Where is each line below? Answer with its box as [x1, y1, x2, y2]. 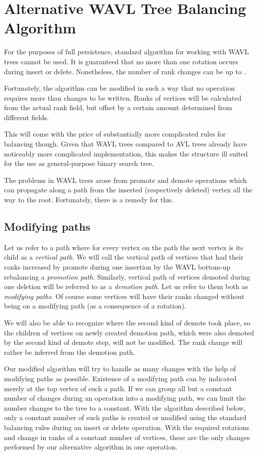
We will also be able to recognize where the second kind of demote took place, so [4, 317, 251, 327]
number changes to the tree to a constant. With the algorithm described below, [4, 402, 246, 413]
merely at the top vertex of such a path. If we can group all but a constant [4, 383, 232, 393]
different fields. [4, 112, 49, 122]
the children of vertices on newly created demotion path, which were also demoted [4, 327, 255, 337]
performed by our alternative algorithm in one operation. [4, 442, 178, 452]
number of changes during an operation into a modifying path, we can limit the [4, 393, 246, 403]
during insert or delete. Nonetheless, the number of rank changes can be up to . [4, 66, 246, 76]
